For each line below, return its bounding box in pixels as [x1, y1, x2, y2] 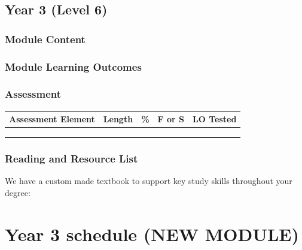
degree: [5, 186, 30, 198]
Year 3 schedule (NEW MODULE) [5, 221, 300, 246]
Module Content [5, 31, 86, 46]
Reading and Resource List [5, 150, 138, 165]
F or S [157, 113, 185, 125]
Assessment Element [9, 113, 95, 125]
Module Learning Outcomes [5, 59, 142, 74]
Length [103, 113, 133, 125]
